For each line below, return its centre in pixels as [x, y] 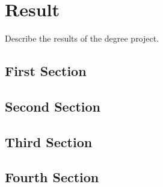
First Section [46, 71]
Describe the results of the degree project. [82, 38]
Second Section [53, 106]
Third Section [49, 141]
